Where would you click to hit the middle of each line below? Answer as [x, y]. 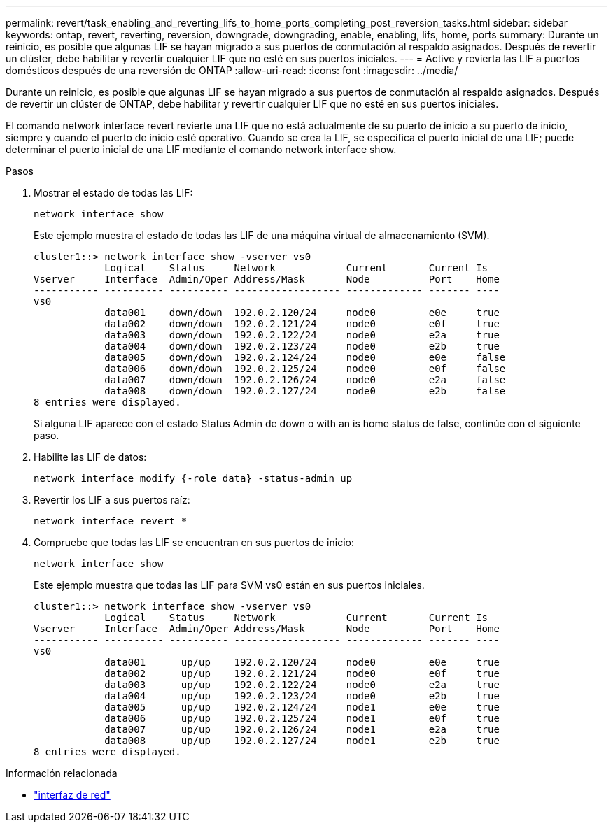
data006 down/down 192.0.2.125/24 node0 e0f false [305, 369]
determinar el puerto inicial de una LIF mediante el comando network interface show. [201, 149]
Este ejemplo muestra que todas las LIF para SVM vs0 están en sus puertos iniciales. [229, 585]
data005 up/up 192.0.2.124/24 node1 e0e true [302, 707]
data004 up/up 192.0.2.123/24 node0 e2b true [302, 696]
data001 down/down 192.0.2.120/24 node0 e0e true [302, 313]
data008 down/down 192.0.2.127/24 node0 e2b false [305, 391]
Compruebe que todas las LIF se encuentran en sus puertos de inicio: [194, 542]
